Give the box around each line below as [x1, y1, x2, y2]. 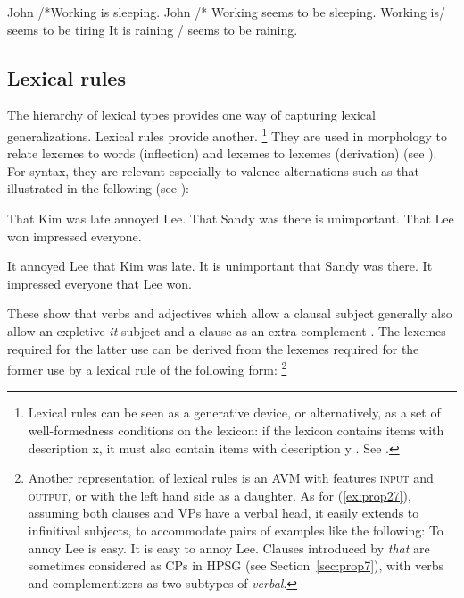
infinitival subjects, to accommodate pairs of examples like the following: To [28, 520, 443, 539]
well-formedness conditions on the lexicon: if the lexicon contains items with [28, 421, 444, 440]
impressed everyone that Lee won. [7, 274, 192, 292]
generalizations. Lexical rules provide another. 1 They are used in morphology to [7, 123, 448, 145]
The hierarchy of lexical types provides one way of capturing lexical [7, 105, 376, 124]
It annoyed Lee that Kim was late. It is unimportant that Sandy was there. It [7, 257, 433, 275]
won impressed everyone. [7, 226, 142, 245]
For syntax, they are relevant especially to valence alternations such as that [7, 161, 419, 180]
